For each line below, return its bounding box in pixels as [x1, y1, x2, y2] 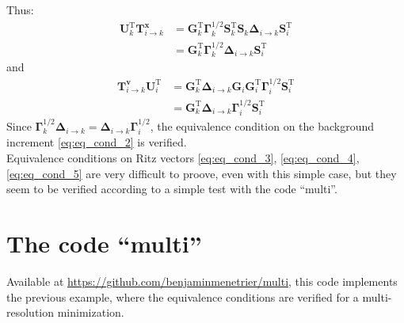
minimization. [57, 304, 124, 321]
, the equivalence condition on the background [150, 118, 375, 135]
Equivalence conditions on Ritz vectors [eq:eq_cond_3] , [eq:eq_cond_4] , [6, 150, 360, 166]
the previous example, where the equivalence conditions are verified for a [6, 288, 359, 305]
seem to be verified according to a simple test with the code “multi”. [6, 180, 337, 197]
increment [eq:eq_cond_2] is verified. [6, 134, 187, 150]
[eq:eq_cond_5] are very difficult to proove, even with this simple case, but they [6, 165, 397, 181]
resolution [6, 304, 55, 321]
